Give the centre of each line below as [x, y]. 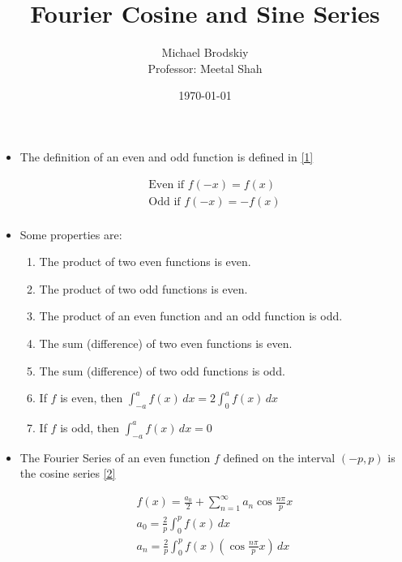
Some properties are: [71, 234]
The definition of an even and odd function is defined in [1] [167, 156]
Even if [167, 184]
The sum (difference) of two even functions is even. [166, 343]
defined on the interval [279, 457]
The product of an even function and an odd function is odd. [191, 316]
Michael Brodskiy [205, 52]
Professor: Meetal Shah [205, 68]
